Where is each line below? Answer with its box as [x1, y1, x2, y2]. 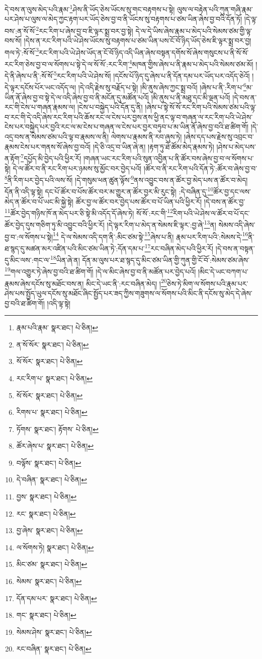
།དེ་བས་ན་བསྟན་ [215, 243, 255, 253]
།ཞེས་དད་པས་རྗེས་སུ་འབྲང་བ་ [184, 131, 254, 142]
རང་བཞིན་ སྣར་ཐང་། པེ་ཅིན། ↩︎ [16, 643, 92, 654]
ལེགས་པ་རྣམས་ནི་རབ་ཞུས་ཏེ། [111, 131, 182, 142]
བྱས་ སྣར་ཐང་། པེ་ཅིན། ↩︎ [16, 491, 77, 502]
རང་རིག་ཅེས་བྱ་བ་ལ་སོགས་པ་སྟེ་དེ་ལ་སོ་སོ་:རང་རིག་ [5, 58, 129, 69]
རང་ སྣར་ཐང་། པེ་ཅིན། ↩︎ [16, 508, 76, 519]
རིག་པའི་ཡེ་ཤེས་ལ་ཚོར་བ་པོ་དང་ [172, 207, 250, 218]
